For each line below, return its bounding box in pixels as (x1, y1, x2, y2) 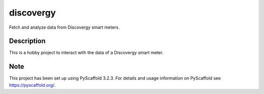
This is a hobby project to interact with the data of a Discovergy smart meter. (9, 50, 164, 56)
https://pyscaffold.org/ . (9, 82, 56, 88)
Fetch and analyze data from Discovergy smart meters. (9, 24, 120, 30)
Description (9, 37, 46, 45)
